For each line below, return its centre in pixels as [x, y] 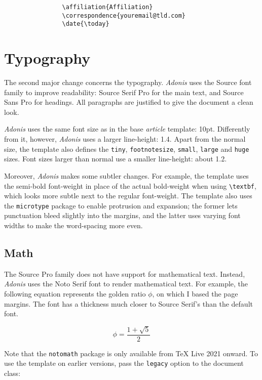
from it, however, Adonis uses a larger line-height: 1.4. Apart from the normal [125, 139]
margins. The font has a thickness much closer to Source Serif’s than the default [128, 303]
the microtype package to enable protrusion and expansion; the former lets [121, 205]
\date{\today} [86, 24]
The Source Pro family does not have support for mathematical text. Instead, [125, 273]
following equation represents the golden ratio [75, 293]
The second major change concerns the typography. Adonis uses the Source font [128, 82]
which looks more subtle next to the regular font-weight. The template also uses [128, 196]
